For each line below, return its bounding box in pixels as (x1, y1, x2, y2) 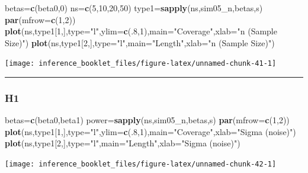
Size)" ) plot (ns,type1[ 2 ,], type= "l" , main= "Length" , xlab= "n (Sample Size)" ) (5, 36, 275, 49)
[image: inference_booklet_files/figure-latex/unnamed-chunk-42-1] (5, 160, 277, 169)
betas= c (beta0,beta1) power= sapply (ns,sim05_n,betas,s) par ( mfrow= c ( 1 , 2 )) (5, 114, 290, 126)
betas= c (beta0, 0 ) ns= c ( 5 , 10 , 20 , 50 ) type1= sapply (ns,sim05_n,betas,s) (5, 2, 263, 14)
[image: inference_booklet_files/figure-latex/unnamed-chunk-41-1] (5, 59, 277, 68)
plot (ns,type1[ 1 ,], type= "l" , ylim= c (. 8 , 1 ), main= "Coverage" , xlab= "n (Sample (5, 25, 277, 37)
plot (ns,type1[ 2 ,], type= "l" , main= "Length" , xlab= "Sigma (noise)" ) (5, 137, 240, 149)
